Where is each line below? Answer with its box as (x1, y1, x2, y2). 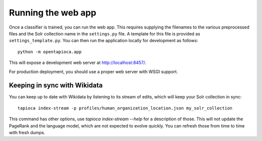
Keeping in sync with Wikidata (9, 81, 103, 90)
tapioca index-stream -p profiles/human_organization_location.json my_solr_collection (17, 105, 233, 111)
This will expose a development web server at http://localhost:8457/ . (9, 60, 147, 65)
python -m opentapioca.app (17, 49, 82, 54)
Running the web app (9, 7, 97, 18)
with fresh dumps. (9, 129, 46, 135)
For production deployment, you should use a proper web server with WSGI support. (9, 68, 178, 75)
